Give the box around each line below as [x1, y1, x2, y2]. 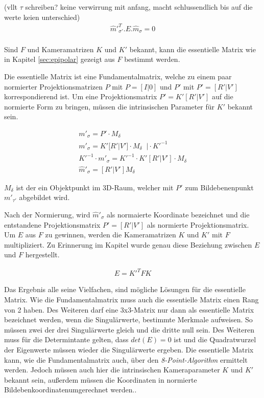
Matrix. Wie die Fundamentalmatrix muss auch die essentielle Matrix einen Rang [4, 294, 259, 304]
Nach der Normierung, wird [4, 209, 90, 219]
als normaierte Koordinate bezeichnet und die [106, 209, 250, 219]
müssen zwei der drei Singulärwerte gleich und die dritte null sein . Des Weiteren [4, 324, 254, 335]
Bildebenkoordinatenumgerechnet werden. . [4, 384, 137, 395]
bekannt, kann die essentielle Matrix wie [129, 43, 256, 54]
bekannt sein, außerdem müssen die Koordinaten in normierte [4, 374, 197, 385]
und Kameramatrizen [27, 43, 94, 54]
